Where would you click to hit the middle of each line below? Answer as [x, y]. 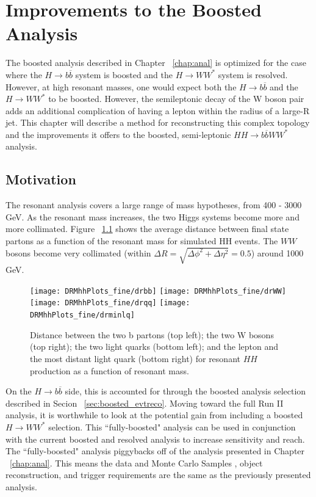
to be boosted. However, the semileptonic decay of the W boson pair [176, 99]
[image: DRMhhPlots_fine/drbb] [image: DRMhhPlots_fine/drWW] [158, 291]
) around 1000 [277, 252]
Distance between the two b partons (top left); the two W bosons [152, 334]
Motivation [41, 179]
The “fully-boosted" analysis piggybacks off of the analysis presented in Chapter [155, 451]
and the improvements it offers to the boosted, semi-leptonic [118, 134]
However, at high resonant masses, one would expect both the [121, 86]
